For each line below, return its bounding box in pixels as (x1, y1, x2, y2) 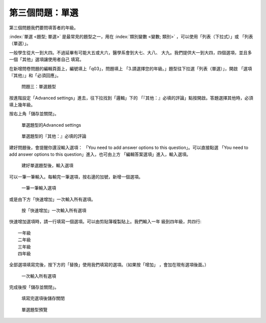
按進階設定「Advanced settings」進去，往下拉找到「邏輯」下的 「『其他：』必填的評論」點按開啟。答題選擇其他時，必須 (9, 95, 254, 101)
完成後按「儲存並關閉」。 (9, 284, 59, 290)
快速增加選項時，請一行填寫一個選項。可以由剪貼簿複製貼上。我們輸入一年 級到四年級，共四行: (9, 218, 201, 224)
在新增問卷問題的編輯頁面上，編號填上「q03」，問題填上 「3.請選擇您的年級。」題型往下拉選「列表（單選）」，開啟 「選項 (9, 66, 252, 72)
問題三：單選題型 (21, 84, 56, 90)
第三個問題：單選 (9, 7, 79, 18)
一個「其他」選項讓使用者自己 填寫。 (9, 57, 84, 63)
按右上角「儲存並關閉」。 (9, 111, 59, 117)
